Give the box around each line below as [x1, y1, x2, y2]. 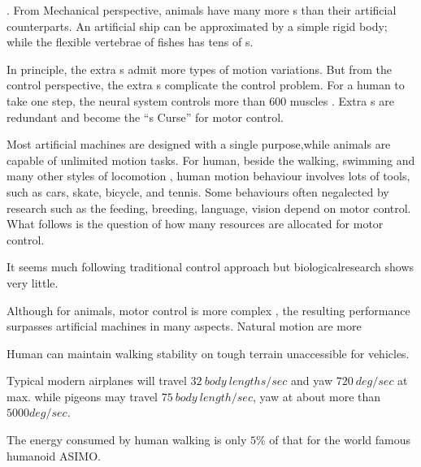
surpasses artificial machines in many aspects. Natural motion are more [7, 318, 362, 335]
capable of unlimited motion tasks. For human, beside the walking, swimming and [7, 151, 415, 168]
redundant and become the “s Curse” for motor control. [7, 108, 284, 125]
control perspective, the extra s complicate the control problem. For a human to [7, 76, 405, 93]
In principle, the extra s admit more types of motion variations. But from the [7, 60, 392, 77]
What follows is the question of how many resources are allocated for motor [7, 215, 384, 232]
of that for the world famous [269, 431, 410, 448]
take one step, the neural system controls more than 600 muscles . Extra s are [7, 92, 394, 109]
